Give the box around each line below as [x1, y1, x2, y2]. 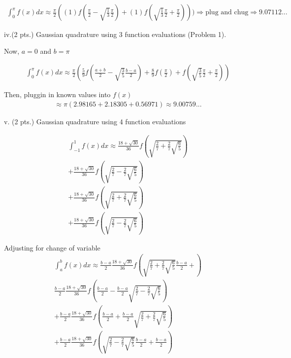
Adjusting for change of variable [4, 242, 100, 252]
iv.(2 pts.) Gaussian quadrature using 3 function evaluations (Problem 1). [4, 29, 226, 39]
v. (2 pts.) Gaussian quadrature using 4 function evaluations [4, 116, 186, 126]
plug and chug [205, 9, 249, 16]
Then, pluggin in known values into [4, 89, 111, 100]
